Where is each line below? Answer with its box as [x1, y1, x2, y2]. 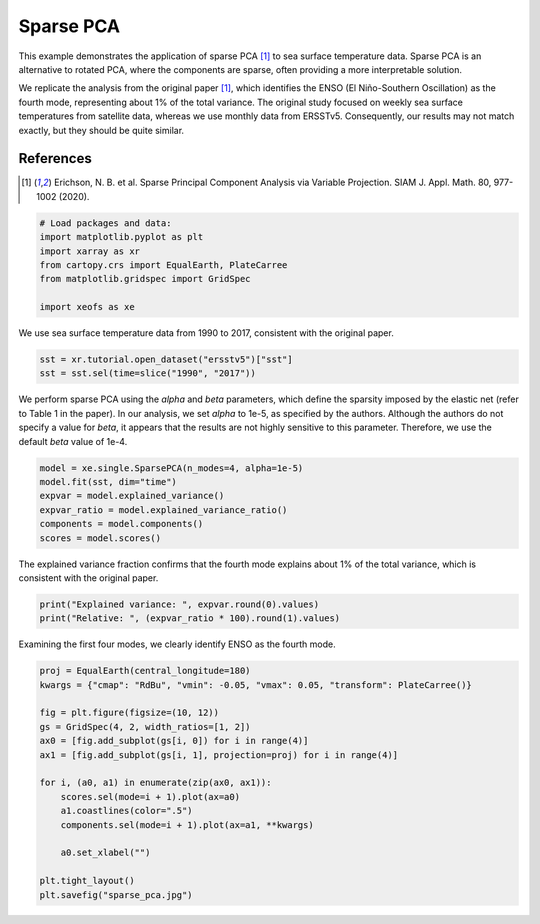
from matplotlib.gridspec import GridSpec [39, 273, 251, 285]
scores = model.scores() [39, 532, 162, 544]
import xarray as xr [39, 245, 140, 257]
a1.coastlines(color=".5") [60, 805, 194, 817]
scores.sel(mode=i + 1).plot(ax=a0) [60, 791, 240, 802]
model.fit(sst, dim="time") [39, 476, 177, 488]
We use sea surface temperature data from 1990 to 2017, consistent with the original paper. [18, 327, 394, 339]
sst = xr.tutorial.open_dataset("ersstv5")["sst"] [39, 354, 294, 365]
